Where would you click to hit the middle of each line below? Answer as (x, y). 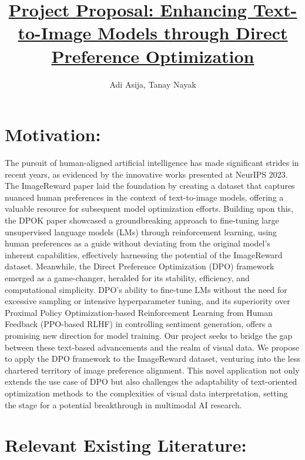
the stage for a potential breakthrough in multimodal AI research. (123, 404)
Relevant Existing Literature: (126, 445)
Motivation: (53, 134)
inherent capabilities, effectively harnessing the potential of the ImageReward (144, 254)
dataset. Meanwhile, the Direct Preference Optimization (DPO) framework (140, 266)
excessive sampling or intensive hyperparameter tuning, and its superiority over (148, 301)
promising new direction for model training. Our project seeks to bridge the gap (149, 335)
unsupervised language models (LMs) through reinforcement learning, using (141, 231)
